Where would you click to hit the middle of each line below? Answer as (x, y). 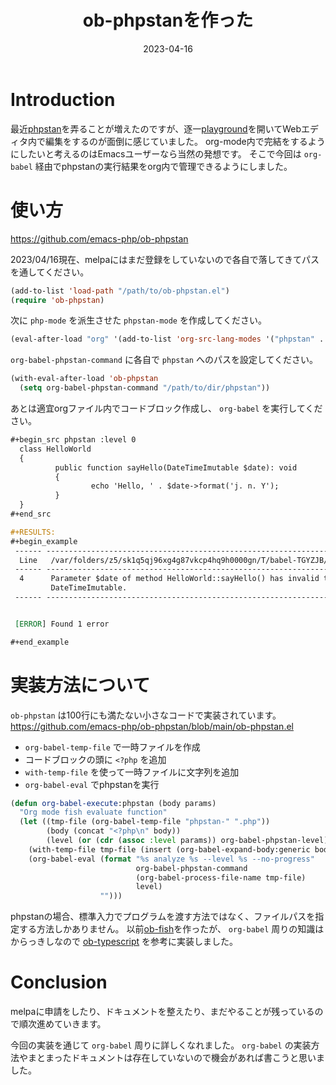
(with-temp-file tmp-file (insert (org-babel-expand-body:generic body (180, 849)
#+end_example (40, 642)
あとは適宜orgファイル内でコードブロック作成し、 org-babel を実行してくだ (166, 408)
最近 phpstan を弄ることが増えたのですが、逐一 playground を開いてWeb (156, 128)
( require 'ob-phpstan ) (57, 300)
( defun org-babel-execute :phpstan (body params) (113, 803)
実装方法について (80, 685)
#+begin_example (44, 541)
